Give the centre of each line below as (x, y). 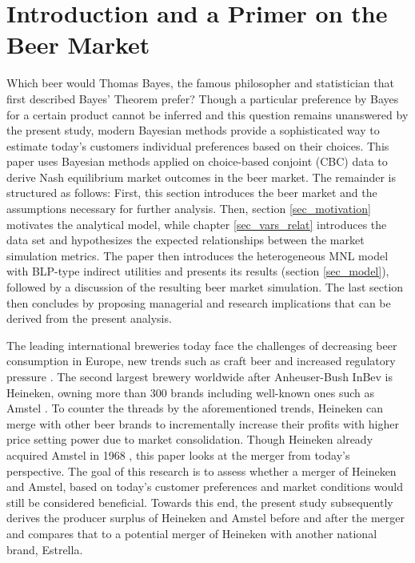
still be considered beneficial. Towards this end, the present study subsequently (200, 502)
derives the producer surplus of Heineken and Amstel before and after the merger (206, 518)
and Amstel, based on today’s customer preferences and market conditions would (205, 487)
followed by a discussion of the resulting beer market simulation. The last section (205, 287)
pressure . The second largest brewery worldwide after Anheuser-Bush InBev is (200, 376)
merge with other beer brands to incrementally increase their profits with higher (203, 423)
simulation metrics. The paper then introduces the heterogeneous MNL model (198, 255)
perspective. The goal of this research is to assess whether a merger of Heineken (202, 471)
